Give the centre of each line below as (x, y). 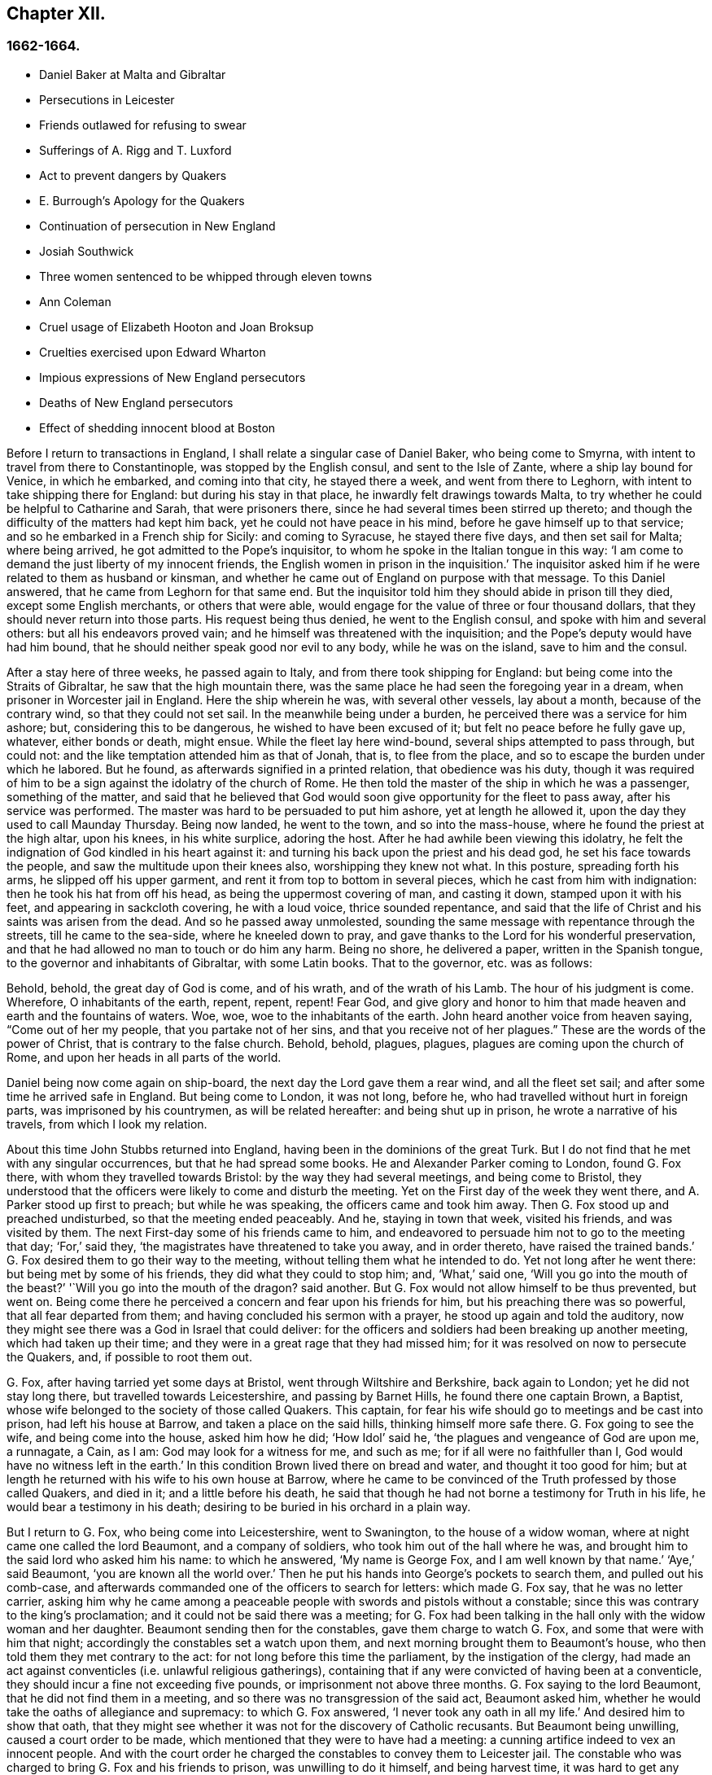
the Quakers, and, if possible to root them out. (129, 1356)
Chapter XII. (56, 13)
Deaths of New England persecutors (136, 402)
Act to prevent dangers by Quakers (133, 175)
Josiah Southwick (87, 251)
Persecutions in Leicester (107, 99)
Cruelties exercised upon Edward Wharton (153, 352)
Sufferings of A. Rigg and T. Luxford (135, 150)
